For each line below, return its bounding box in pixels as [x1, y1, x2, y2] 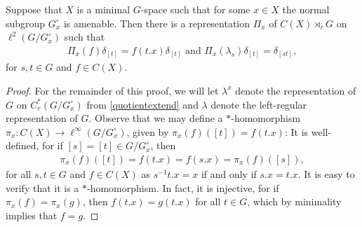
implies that [6, 207, 58, 222]
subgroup [6, 15, 46, 30]
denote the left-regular [210, 97, 307, 111]
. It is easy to [297, 166, 355, 181]
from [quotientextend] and [86, 97, 199, 111]
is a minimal [76, 2, 130, 16]
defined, [6, 138, 39, 153]
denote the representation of [235, 83, 356, 97]
